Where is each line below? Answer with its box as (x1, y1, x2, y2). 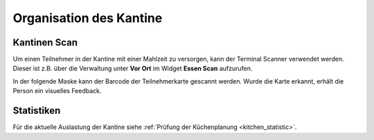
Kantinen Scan (12, 37, 78, 48)
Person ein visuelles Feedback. (12, 87, 102, 95)
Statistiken (12, 105, 61, 117)
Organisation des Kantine (12, 10, 163, 26)
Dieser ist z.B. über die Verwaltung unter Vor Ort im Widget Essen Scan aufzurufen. (12, 64, 253, 72)
